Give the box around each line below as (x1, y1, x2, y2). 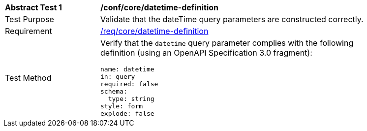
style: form (100, 102, 143, 110)
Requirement (5, 26, 52, 36)
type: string (108, 95, 154, 102)
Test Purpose (5, 14, 54, 24)
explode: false (100, 110, 154, 117)
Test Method (5, 72, 52, 83)
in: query (100, 73, 135, 80)
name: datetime (100, 65, 154, 73)
